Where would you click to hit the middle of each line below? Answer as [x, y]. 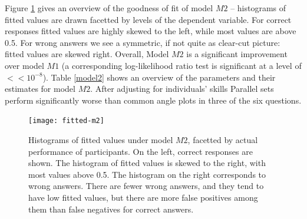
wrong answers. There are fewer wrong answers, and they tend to [146, 186]
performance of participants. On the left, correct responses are [141, 151]
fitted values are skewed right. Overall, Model [87, 54]
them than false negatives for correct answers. [111, 209]
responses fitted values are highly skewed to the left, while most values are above [151, 31]
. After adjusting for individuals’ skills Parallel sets [182, 89]
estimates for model [40, 89]
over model [24, 65]
